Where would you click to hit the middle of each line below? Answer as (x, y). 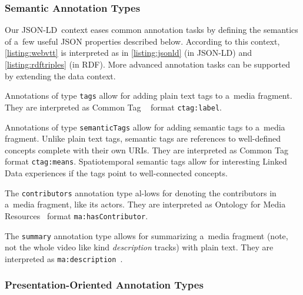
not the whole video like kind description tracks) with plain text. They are (139, 247)
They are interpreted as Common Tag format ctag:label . (113, 107)
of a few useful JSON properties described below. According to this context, (142, 41)
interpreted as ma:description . (64, 258)
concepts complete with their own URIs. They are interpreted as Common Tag (146, 150)
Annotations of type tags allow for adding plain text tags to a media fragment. (149, 95)
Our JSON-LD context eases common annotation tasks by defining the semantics (151, 30)
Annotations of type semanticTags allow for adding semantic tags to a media (145, 127)
